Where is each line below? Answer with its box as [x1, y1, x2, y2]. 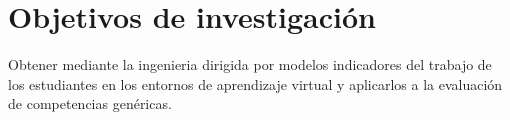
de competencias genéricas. [8, 93, 172, 114]
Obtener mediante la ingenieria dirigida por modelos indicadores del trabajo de [8, 54, 492, 75]
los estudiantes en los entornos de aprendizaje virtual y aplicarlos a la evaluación [8, 73, 503, 94]
